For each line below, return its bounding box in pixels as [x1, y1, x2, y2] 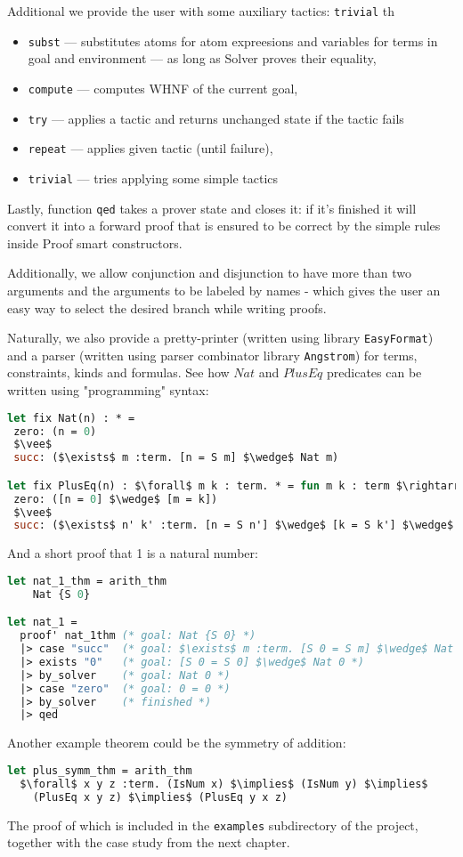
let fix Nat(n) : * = [7, 411, 135, 424]
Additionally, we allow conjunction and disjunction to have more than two [7, 263, 411, 282]
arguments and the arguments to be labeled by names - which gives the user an [7, 280, 441, 299]
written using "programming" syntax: [7, 381, 209, 400]
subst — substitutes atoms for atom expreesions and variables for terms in [28, 31, 438, 50]
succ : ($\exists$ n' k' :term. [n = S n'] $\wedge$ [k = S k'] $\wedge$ [13, 519, 454, 532]
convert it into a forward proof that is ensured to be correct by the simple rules [7, 216, 441, 235]
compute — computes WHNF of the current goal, [28, 78, 298, 97]
